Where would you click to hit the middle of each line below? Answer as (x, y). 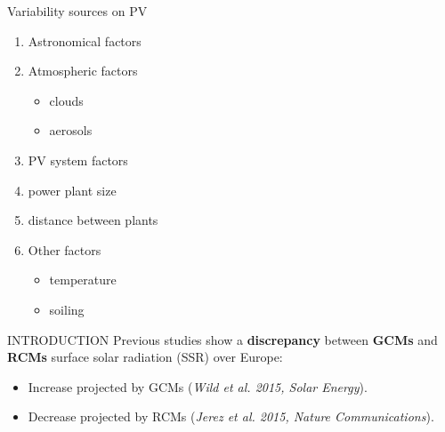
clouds (66, 100)
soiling (67, 309)
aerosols (71, 130)
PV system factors (78, 160)
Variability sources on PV (77, 11)
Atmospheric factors (83, 71)
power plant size (72, 190)
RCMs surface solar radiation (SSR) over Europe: (145, 357)
